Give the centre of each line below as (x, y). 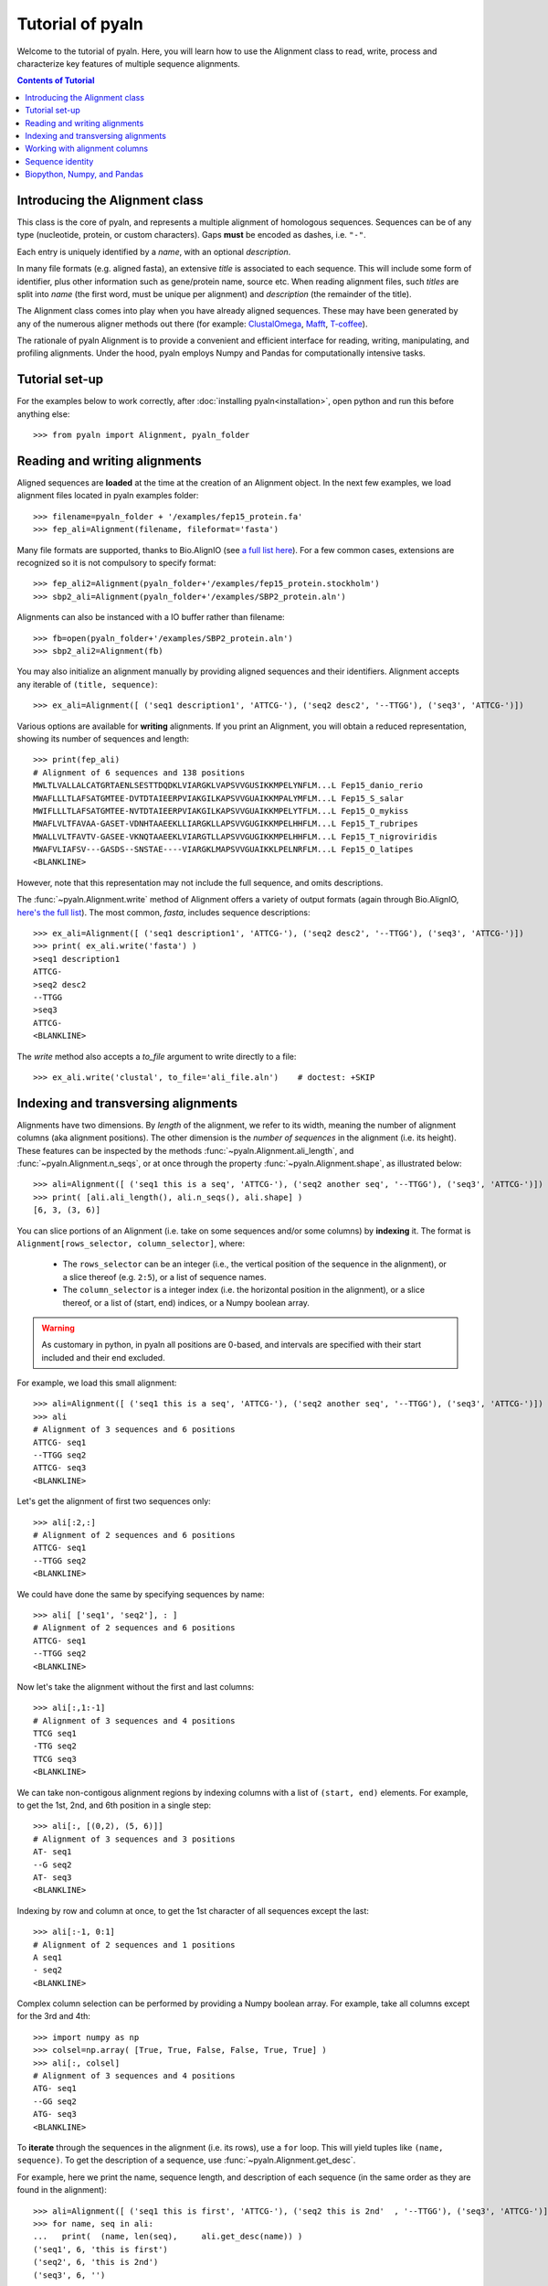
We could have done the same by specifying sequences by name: (141, 1594)
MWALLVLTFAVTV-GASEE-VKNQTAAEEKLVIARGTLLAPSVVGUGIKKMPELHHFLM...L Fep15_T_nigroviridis (236, 836)
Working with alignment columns (87, 149)
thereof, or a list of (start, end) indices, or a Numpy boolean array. (186, 1302)
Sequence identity (59, 161)
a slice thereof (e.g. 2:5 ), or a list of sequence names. (164, 1277)
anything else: (43, 414)
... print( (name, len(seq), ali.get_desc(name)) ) (168, 2237)
